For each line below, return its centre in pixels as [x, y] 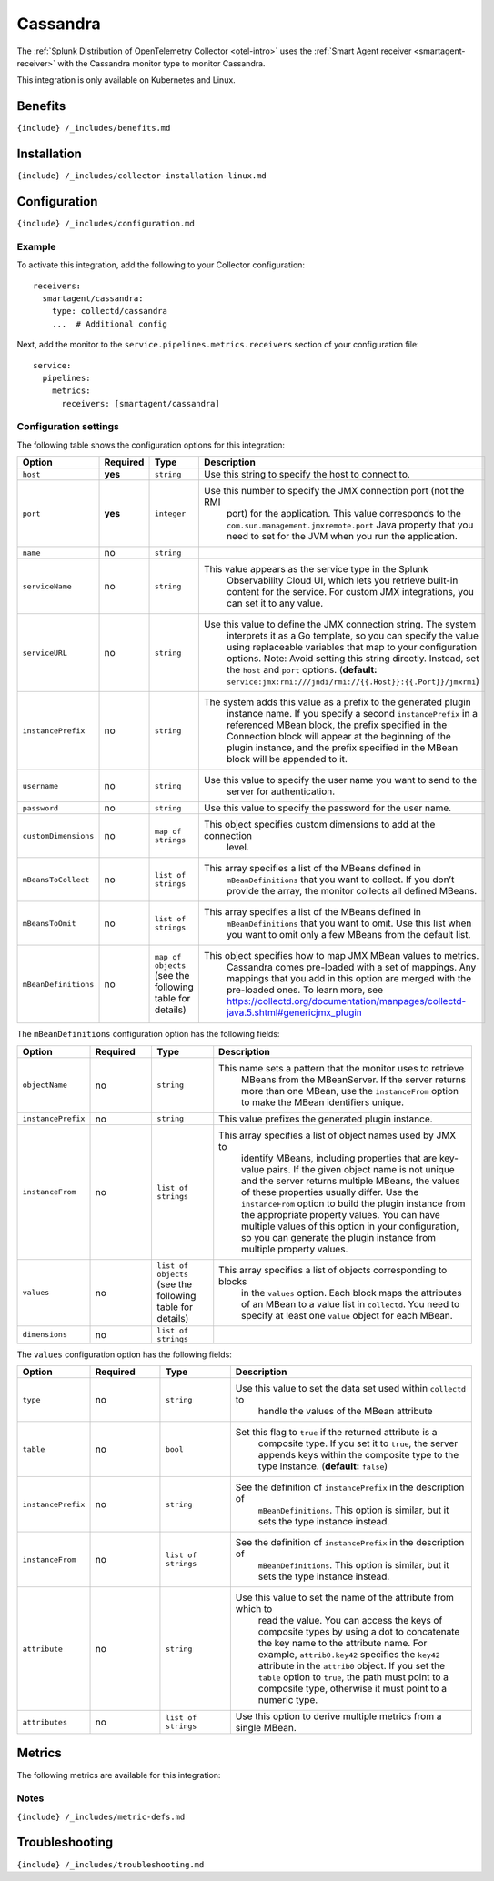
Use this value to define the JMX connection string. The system [340, 625]
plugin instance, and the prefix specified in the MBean [342, 748]
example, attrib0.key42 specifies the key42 [349, 1655]
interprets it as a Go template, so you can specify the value [353, 636]
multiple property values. [295, 1249]
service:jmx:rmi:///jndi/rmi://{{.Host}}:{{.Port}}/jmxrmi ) [353, 681]
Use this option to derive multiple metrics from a [338, 1716]
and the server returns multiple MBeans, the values [351, 1181]
